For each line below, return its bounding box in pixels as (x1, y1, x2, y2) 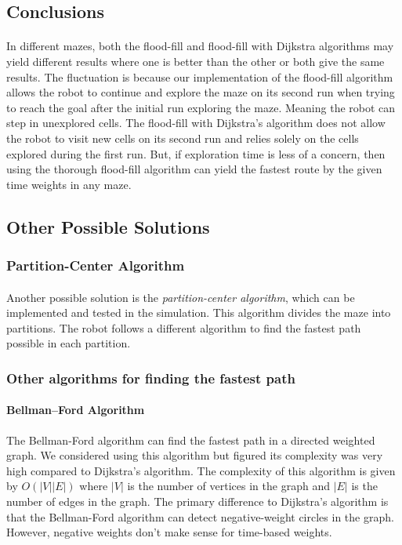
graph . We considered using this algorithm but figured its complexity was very (6, 447, 383, 463)
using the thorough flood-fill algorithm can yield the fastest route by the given (6, 161, 382, 177)
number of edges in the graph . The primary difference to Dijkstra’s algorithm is (6, 492, 389, 509)
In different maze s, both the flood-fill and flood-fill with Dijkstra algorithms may (6, 38, 394, 54)
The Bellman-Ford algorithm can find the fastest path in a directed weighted (6, 431, 375, 448)
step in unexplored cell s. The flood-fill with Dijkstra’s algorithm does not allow (6, 114, 386, 131)
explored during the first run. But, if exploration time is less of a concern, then (6, 145, 386, 162)
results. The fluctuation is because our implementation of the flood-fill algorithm (6, 68, 393, 85)
